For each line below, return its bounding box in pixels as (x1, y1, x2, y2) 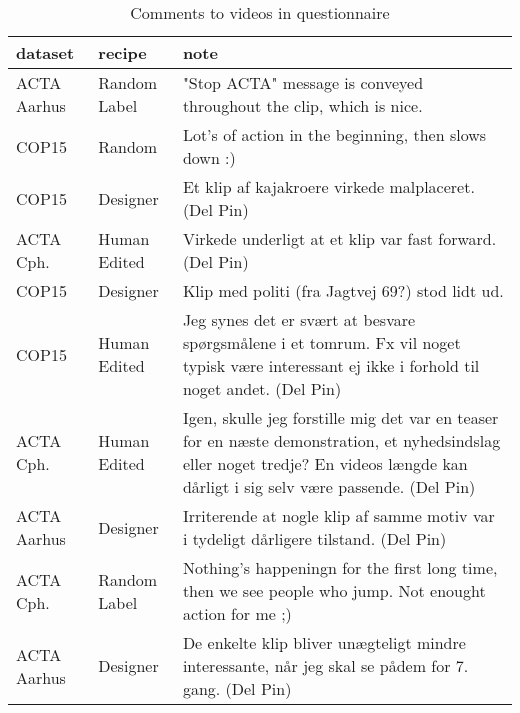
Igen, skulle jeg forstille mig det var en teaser (182, 406, 499, 429)
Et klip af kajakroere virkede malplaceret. (182, 175, 475, 198)
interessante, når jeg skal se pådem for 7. (182, 654, 469, 677)
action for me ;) (182, 602, 292, 625)
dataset (16, 41, 75, 64)
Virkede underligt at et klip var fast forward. (182, 227, 497, 250)
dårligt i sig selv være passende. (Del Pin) (182, 475, 476, 498)
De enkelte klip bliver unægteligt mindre (182, 631, 466, 654)
